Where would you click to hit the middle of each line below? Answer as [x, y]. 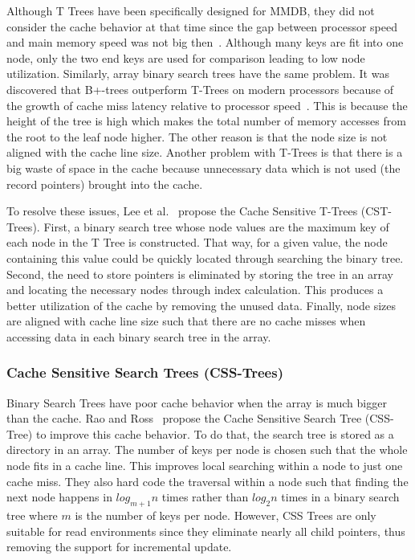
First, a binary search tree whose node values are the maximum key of [216, 226]
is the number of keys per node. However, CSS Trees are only [226, 515]
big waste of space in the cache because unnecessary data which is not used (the [203, 168]
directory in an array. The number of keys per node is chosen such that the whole [207, 450]
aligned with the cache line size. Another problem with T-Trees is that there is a [205, 152]
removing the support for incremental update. [119, 547]
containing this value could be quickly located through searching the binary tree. [205, 258]
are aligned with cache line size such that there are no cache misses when [186, 321]
